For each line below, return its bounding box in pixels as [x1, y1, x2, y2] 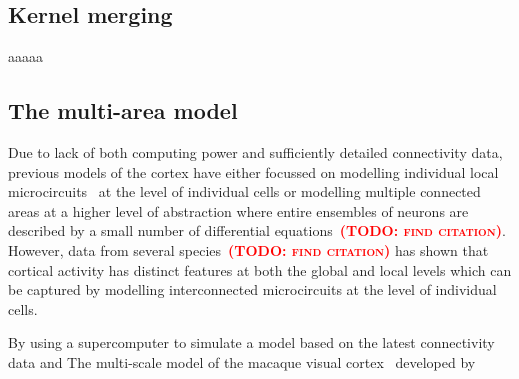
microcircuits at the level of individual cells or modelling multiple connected [8, 181, 481, 202]
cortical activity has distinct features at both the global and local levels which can [8, 259, 512, 280]
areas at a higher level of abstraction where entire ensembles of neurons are [8, 200, 469, 221]
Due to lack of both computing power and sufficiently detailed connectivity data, [8, 142, 503, 162]
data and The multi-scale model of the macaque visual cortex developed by [8, 351, 476, 372]
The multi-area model [8, 95, 238, 126]
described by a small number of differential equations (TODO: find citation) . [8, 220, 506, 241]
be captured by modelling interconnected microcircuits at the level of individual [8, 279, 497, 300]
